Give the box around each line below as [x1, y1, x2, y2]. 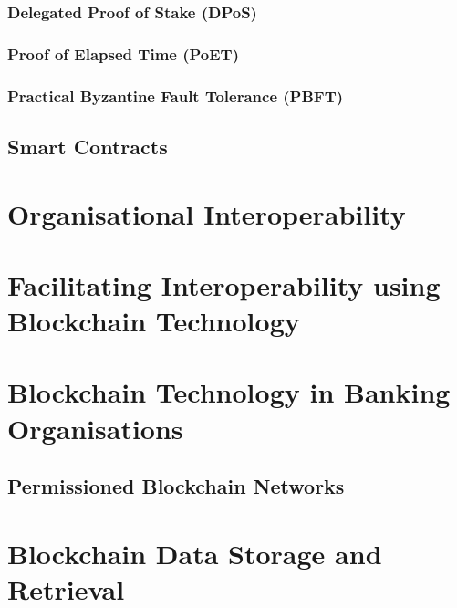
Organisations [7, 409, 183, 446]
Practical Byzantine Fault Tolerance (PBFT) [7, 84, 344, 107]
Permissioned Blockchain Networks [7, 472, 345, 500]
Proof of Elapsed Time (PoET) [7, 42, 240, 65]
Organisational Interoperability [7, 194, 406, 232]
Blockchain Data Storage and [7, 534, 382, 571]
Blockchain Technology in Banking [7, 373, 451, 411]
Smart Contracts [7, 131, 168, 160]
